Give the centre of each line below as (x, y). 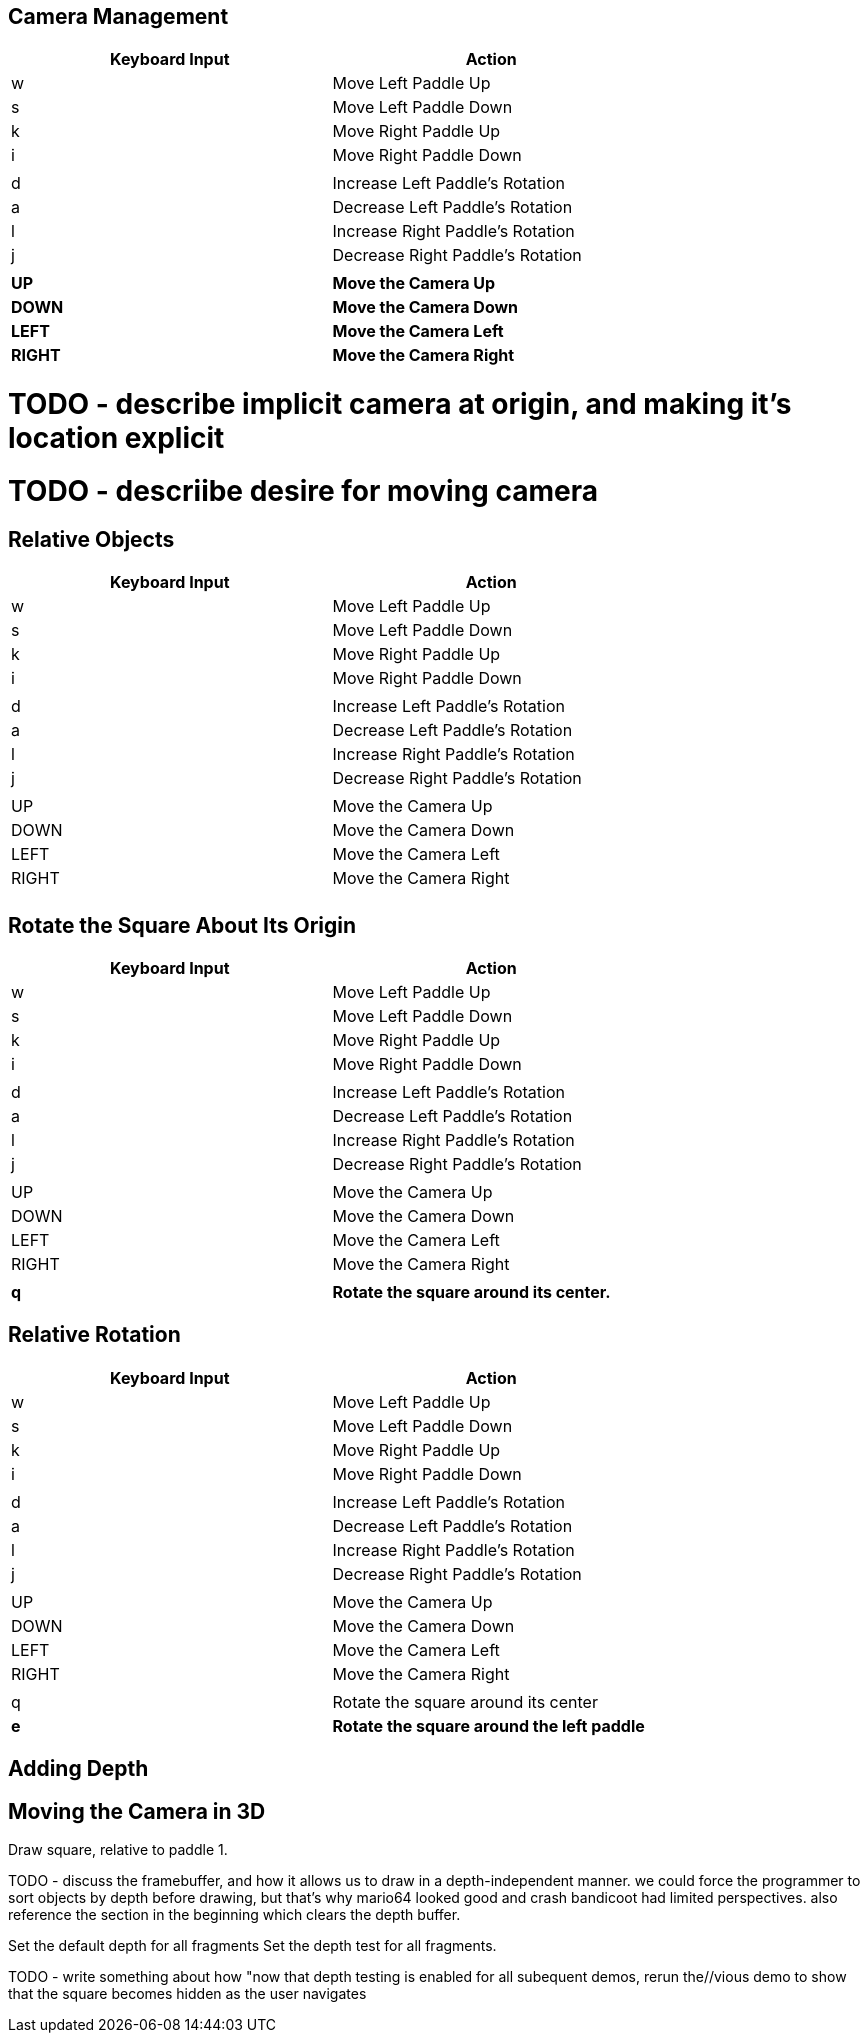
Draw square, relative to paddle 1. (118, 1850)
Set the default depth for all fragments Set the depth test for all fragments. (252, 1946)
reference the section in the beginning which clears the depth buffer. (234, 1915)
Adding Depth (78, 1769)
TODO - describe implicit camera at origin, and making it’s (400, 404)
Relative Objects (91, 539)
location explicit (116, 438)
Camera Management (118, 16)
